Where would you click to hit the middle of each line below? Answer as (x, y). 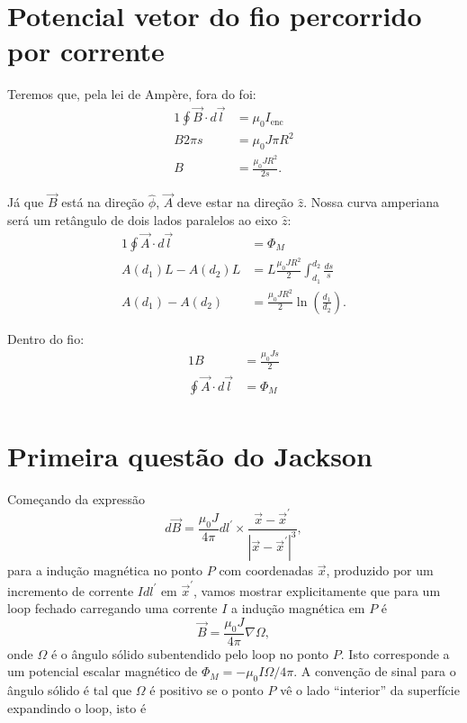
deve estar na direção (235, 202)
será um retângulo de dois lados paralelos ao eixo (143, 219)
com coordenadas (266, 570)
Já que (26, 202)
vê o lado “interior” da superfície (370, 690)
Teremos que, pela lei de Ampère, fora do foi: (132, 94)
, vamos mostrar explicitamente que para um (317, 590)
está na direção (103, 202)
